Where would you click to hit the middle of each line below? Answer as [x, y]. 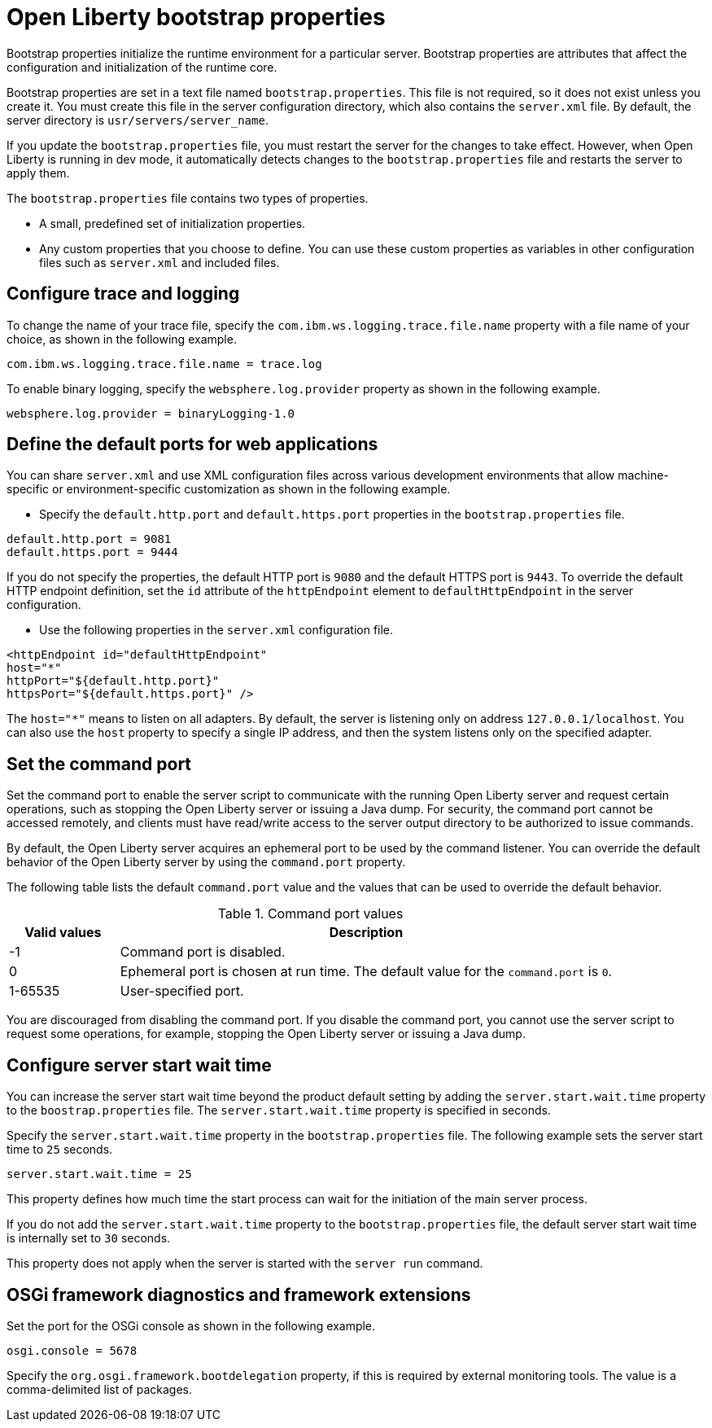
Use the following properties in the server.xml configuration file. [216, 630]
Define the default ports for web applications [192, 445]
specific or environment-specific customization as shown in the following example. [229, 489]
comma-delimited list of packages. [99, 1389]
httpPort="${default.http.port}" [113, 681]
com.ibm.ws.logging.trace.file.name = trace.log [164, 364]
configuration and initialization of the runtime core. [142, 67]
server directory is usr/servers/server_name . [138, 120]
